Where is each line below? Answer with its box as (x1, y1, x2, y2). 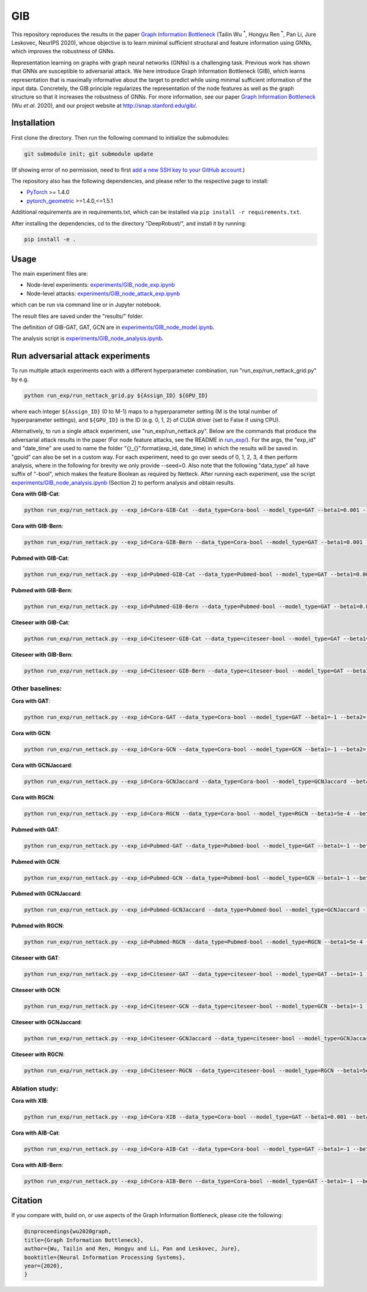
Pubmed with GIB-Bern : (11, 587, 73, 594)
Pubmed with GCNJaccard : (11, 890, 82, 897)
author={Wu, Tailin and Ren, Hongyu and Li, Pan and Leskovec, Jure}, (24, 1245, 241, 1252)
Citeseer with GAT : (11, 954, 61, 962)
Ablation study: (11, 1084, 59, 1093)
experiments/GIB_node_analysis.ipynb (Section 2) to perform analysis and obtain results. (11, 478, 235, 486)
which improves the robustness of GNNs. (11, 48, 116, 55)
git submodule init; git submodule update (24, 150, 154, 157)
